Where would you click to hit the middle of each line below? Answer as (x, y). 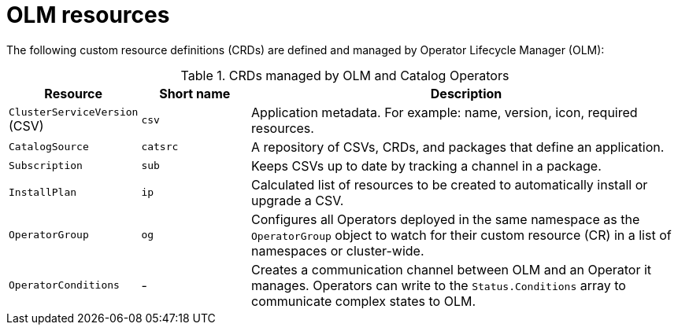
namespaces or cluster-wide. (338, 250)
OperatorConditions (64, 285)
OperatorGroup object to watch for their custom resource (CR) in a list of (461, 235)
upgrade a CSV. (298, 200)
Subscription (46, 166)
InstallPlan (43, 193)
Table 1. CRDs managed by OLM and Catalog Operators (345, 75)
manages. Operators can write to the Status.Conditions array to (439, 285)
